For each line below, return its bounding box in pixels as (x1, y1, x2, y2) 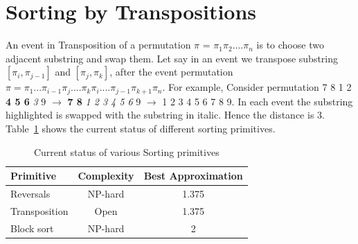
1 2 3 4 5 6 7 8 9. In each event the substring (162, 94, 353, 108)
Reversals (10, 186, 51, 200)
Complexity (78, 168, 134, 183)
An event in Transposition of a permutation (6, 37, 191, 52)
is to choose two (256, 37, 324, 52)
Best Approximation (143, 168, 243, 183)
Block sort (10, 220, 54, 235)
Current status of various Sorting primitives (33, 144, 220, 159)
